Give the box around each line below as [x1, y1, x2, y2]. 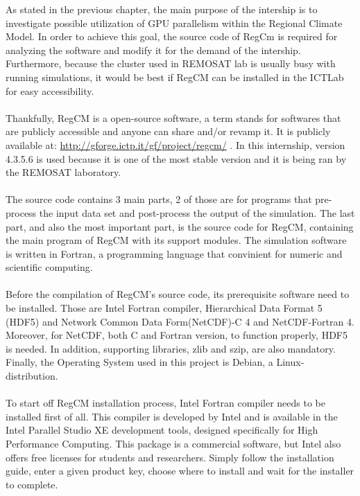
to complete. [6, 477, 58, 491]
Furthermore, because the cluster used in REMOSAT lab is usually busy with [6, 56, 336, 71]
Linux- [276, 355, 305, 369]
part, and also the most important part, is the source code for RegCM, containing [6, 219, 354, 233]
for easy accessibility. [6, 83, 94, 98]
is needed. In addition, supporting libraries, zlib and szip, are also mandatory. [6, 341, 336, 355]
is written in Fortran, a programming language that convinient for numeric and [6, 246, 343, 260]
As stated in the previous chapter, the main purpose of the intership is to [6, 2, 318, 16]
